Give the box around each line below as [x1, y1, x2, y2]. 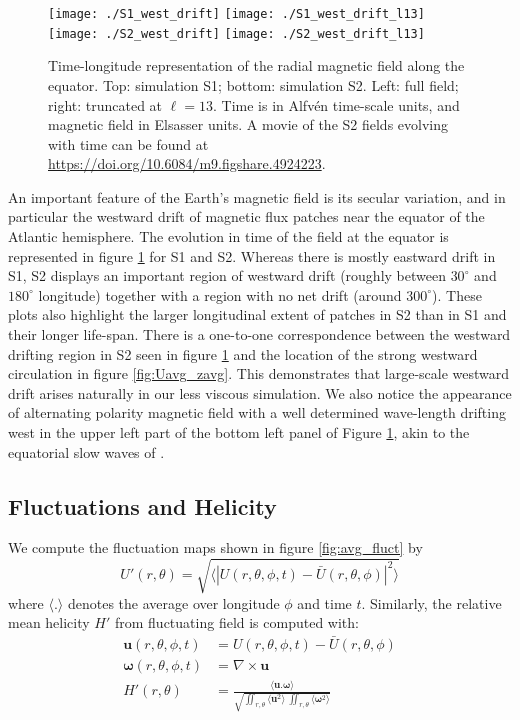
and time [297, 592, 352, 613]
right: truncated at [48, 94, 163, 115]
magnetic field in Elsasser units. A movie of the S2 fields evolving [48, 114, 448, 135]
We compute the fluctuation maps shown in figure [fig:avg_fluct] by [8, 537, 423, 558]
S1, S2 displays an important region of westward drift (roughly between [8, 265, 446, 286]
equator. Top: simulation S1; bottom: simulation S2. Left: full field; [48, 74, 459, 95]
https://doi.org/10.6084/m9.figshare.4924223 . [48, 153, 326, 174]
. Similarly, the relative [361, 592, 502, 613]
